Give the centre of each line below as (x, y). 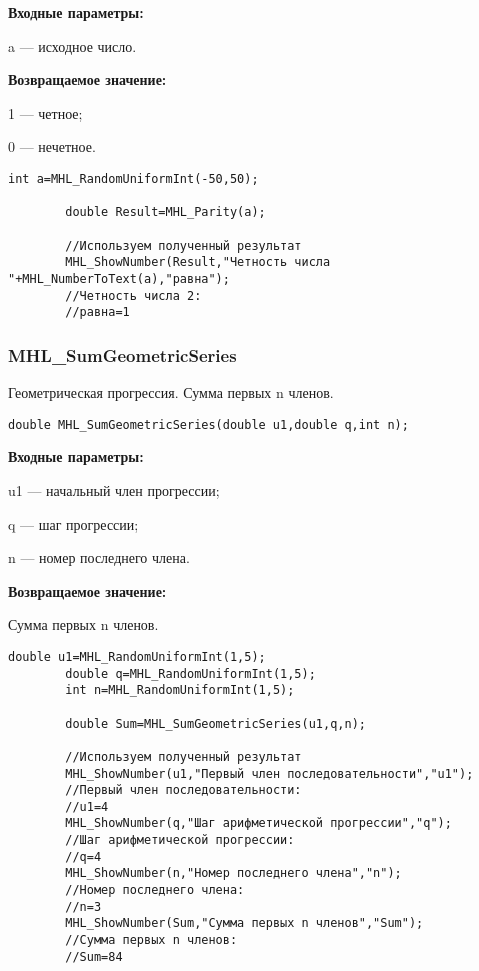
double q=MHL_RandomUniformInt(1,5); (190, 673)
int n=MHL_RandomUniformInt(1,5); (180, 690)
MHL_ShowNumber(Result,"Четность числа (198, 262)
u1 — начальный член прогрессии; (114, 489)
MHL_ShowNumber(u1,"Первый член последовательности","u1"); (269, 773)
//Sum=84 (94, 956)
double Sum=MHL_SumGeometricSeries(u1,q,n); (215, 723)
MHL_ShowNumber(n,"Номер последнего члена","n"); (233, 873)
